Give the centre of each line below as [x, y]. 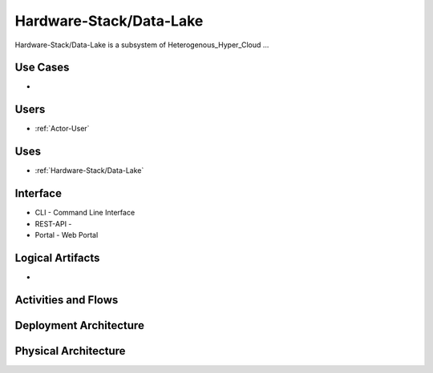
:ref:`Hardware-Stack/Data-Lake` [89, 170]
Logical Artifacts [57, 257]
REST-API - [53, 223]
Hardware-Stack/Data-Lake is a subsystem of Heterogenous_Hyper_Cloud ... [142, 45]
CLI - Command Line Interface [85, 213]
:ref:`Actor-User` [62, 129]
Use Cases [42, 68]
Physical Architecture [70, 351]
